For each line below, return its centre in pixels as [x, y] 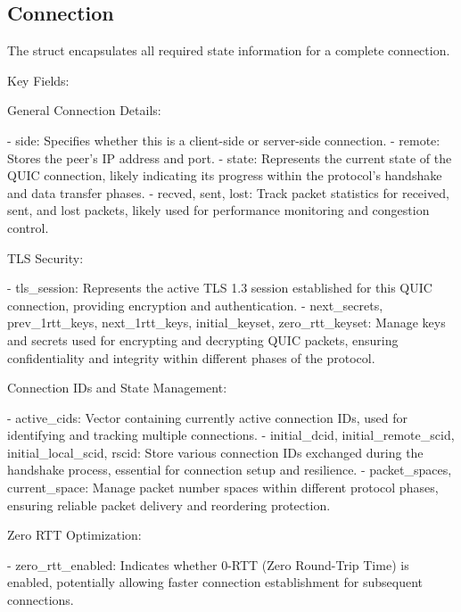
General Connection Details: [84, 110]
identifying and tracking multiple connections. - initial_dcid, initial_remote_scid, [231, 435]
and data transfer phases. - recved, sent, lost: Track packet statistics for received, [228, 192]
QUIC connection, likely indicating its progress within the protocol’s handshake [225, 175]
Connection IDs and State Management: [117, 388]
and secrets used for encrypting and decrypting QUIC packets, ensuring [203, 339]
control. [28, 227]
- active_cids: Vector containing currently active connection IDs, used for [207, 417]
